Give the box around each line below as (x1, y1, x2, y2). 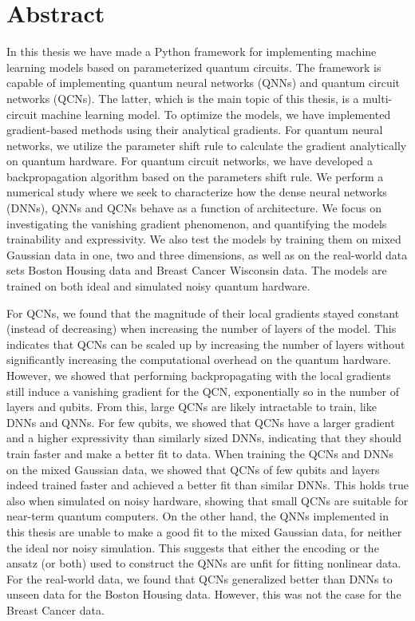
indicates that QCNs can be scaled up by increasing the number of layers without (6, 335, 405, 352)
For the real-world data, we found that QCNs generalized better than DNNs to (6, 570, 393, 587)
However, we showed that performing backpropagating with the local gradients (6, 367, 391, 383)
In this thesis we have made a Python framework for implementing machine (6, 43, 377, 60)
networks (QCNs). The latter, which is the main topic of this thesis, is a (6, 89, 359, 106)
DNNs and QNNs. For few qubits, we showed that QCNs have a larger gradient (6, 413, 395, 430)
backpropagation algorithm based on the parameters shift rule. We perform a (6, 168, 384, 184)
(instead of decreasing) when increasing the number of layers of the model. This (6, 320, 397, 337)
